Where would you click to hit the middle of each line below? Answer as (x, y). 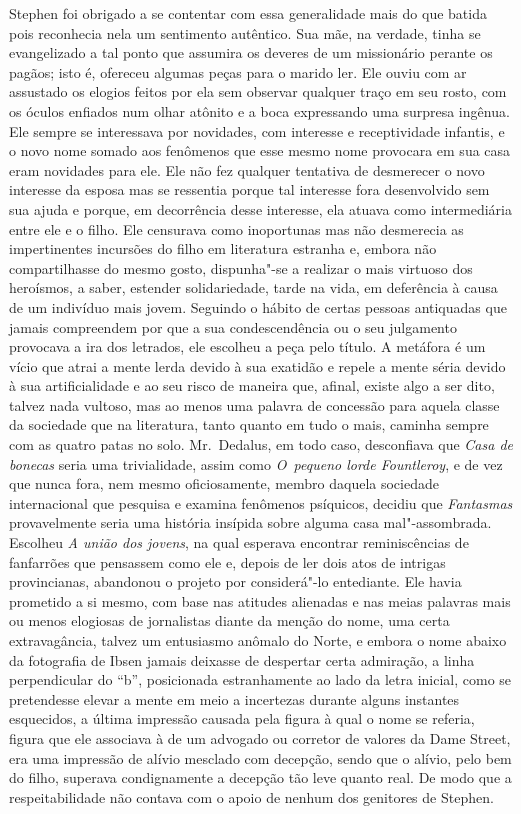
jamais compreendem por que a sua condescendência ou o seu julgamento (233, 326)
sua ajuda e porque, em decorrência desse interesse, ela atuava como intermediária (261, 208)
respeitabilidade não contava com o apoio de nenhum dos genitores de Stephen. (251, 796)
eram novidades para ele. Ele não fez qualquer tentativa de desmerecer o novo (247, 169)
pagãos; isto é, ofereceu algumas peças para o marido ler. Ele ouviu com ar (238, 71)
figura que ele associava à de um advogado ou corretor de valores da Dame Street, (260, 737)
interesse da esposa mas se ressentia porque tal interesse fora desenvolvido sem (249, 189)
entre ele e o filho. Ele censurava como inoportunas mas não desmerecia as (236, 228)
